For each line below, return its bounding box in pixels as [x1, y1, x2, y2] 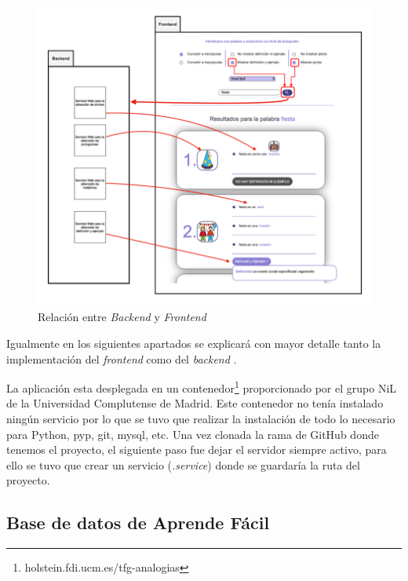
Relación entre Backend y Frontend [38, 309, 206, 325]
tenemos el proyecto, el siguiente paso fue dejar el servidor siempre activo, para [6, 441, 387, 458]
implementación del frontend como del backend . [6, 350, 237, 367]
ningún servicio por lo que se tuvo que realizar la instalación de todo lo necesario [6, 411, 395, 427]
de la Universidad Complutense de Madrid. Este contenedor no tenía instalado [6, 395, 384, 411]
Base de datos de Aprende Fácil [6, 510, 270, 535]
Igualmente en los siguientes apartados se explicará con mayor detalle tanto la [6, 335, 381, 352]
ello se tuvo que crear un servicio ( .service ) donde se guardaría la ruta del [6, 456, 360, 473]
